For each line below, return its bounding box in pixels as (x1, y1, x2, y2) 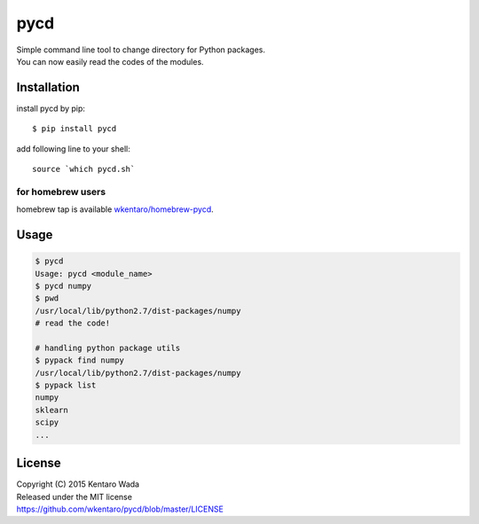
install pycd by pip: (16, 103, 86, 113)
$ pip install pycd (32, 124, 117, 134)
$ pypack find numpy (35, 356, 124, 365)
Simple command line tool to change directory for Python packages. (16, 44, 266, 55)
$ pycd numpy (35, 280, 92, 291)
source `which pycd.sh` (32, 164, 136, 175)
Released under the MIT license (16, 491, 133, 502)
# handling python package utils (35, 342, 181, 353)
